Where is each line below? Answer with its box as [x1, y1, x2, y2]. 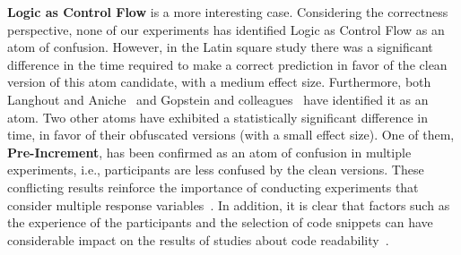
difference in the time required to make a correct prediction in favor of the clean [7, 55, 448, 73]
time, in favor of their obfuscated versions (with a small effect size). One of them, [7, 125, 455, 144]
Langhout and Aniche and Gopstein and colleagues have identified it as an [7, 89, 429, 108]
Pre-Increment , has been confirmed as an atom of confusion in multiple [7, 142, 412, 161]
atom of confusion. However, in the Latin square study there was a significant [7, 38, 433, 56]
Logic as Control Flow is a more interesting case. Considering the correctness [7, 3, 448, 21]
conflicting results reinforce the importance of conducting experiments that [7, 177, 419, 196]
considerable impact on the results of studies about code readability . [7, 230, 389, 249]
